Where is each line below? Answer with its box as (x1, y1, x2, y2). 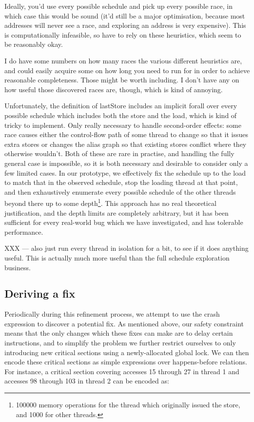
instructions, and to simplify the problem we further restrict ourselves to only (4, 338, 236, 348)
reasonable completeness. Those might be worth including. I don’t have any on (4, 75, 239, 85)
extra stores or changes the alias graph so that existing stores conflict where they (4, 139, 247, 149)
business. (4, 262, 31, 272)
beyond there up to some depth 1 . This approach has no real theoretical (4, 197, 216, 208)
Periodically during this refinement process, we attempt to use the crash (4, 309, 220, 319)
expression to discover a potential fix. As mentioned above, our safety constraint (4, 318, 244, 328)
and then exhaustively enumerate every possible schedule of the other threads (4, 186, 236, 197)
